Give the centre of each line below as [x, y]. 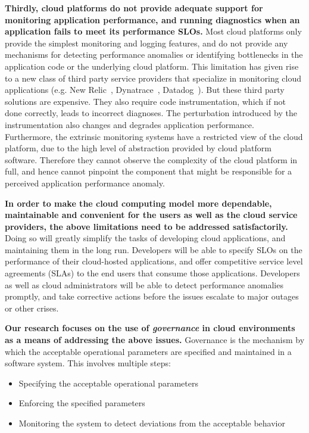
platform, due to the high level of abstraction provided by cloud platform [138, 148]
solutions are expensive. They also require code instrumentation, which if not [145, 101]
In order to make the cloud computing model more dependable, [138, 203]
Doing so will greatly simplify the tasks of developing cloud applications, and [145, 238]
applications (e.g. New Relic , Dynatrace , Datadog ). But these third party [145, 90]
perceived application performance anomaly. [85, 183]
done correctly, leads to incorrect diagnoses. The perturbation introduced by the [151, 113]
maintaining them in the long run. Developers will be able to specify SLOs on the [154, 249]
